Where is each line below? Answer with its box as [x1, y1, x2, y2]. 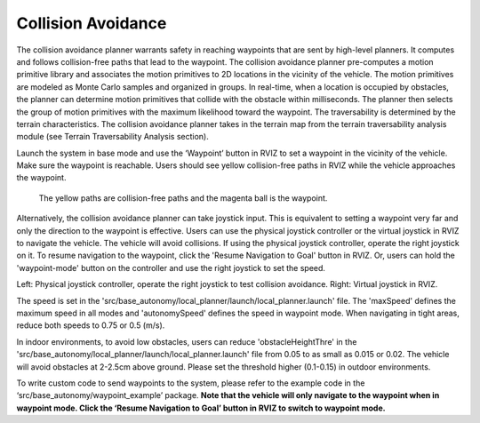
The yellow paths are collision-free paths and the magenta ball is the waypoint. [38, 192, 328, 204]
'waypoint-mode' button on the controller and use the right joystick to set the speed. [16, 262, 326, 273]
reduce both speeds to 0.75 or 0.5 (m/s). [16, 320, 165, 331]
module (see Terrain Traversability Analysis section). [16, 132, 209, 142]
